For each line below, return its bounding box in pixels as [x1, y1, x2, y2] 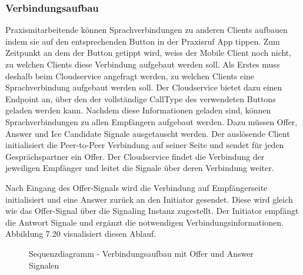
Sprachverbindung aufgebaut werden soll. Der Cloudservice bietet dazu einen [5, 81, 282, 93]
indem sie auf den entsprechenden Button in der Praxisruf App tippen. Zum [5, 35, 280, 47]
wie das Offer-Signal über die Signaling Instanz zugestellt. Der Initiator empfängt [5, 204, 299, 217]
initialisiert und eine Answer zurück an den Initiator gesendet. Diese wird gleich [5, 193, 293, 205]
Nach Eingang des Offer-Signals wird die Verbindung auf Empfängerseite [5, 181, 268, 193]
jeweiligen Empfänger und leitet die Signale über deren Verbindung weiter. [5, 162, 274, 174]
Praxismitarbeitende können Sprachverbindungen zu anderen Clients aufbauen [5, 24, 288, 36]
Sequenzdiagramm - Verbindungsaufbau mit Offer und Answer [29, 247, 254, 259]
